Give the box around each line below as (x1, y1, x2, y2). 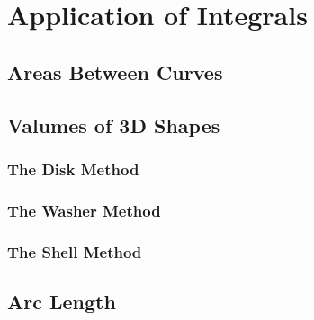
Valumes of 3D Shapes (7, 111, 220, 138)
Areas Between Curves (7, 58, 223, 85)
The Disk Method (7, 157, 139, 180)
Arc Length (7, 287, 116, 315)
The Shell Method (7, 240, 142, 262)
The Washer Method (7, 199, 161, 221)
